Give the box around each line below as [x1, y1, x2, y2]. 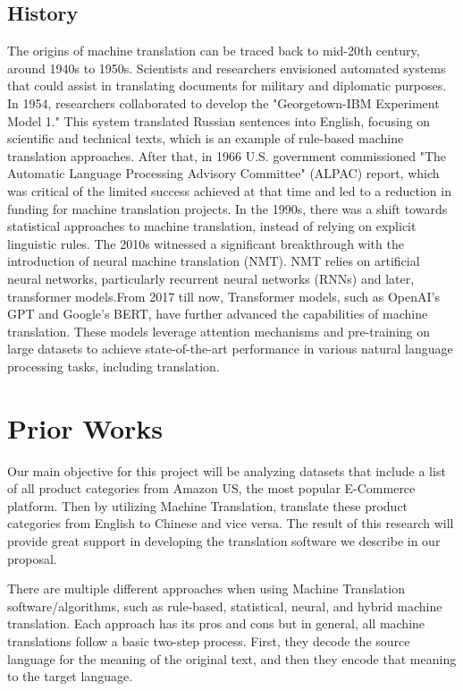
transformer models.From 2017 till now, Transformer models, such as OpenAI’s [7, 286, 441, 305]
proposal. [7, 549, 57, 567]
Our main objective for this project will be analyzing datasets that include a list [7, 461, 446, 480]
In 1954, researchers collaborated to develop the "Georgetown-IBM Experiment [7, 93, 440, 112]
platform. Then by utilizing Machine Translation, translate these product [7, 496, 408, 515]
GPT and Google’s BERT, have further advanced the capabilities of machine [7, 304, 428, 323]
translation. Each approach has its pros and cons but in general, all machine [7, 614, 425, 633]
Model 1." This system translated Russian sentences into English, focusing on [7, 111, 431, 130]
